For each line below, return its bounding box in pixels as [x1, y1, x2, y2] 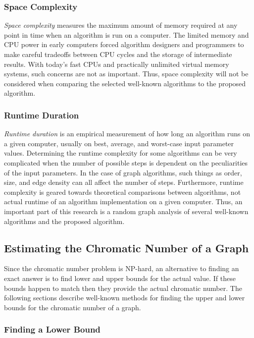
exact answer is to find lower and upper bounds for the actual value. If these [4, 273, 236, 283]
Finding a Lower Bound [4, 323, 101, 336]
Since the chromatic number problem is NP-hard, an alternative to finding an [4, 263, 239, 274]
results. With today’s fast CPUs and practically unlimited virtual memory [4, 58, 229, 69]
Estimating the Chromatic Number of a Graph [4, 240, 249, 255]
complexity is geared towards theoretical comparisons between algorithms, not [4, 186, 241, 197]
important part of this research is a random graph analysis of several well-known [4, 206, 249, 216]
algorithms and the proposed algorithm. [4, 216, 125, 226]
